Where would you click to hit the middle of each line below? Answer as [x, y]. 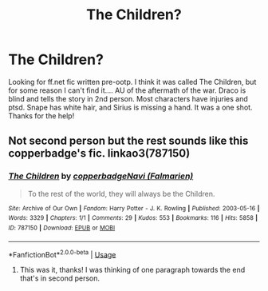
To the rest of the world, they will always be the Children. [121, 193]
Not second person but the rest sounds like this [128, 141]
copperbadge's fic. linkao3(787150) [99, 153]
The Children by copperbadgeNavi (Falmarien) [101, 176]
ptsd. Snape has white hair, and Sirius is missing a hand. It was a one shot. [130, 107]
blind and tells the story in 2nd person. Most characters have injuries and [128, 98]
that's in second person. [60, 278]
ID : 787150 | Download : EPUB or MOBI [62, 228]
